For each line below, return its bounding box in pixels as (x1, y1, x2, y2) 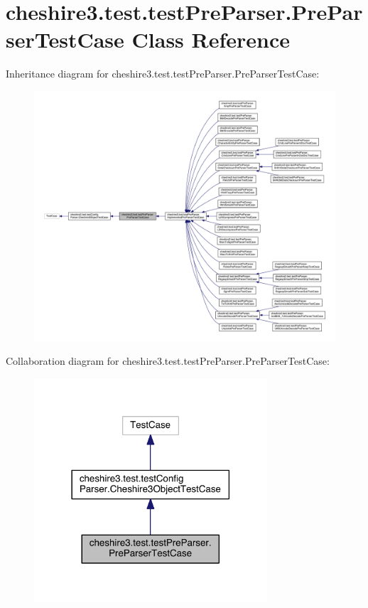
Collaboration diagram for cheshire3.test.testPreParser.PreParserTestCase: (6, 353, 330, 368)
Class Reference (131, 25, 291, 54)
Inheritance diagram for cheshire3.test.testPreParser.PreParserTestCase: (6, 66, 320, 81)
